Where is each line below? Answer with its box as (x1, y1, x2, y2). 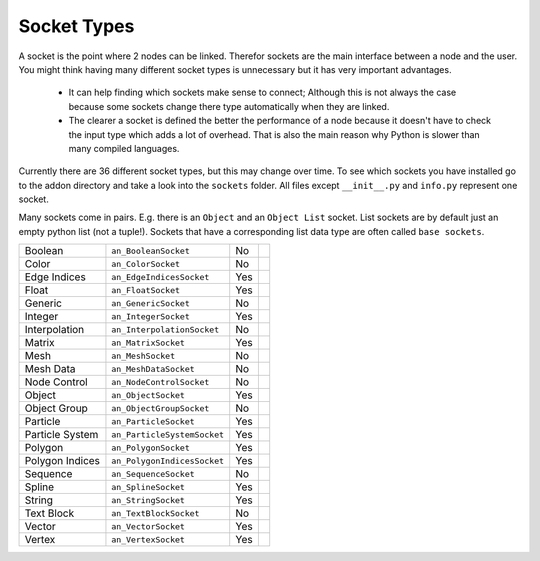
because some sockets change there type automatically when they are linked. (68, 100, 390, 112)
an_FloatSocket (111, 285, 180, 295)
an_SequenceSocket (111, 468, 195, 479)
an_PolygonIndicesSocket (111, 455, 225, 466)
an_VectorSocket (111, 521, 185, 532)
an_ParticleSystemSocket (111, 429, 225, 440)
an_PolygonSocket (111, 442, 190, 453)
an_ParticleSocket (111, 416, 195, 427)
